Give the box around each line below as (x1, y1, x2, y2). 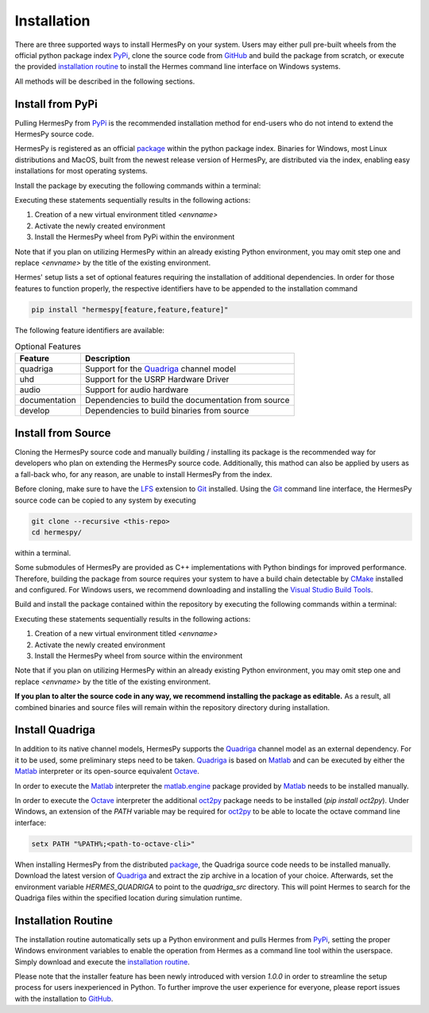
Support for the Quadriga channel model (84, 363, 237, 375)
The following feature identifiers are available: (14, 325, 164, 335)
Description (84, 353, 130, 364)
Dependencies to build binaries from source (84, 406, 249, 417)
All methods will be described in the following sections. (14, 76, 195, 86)
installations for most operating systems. (14, 166, 149, 176)
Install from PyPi (14, 97, 99, 111)
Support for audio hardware (84, 384, 189, 395)
